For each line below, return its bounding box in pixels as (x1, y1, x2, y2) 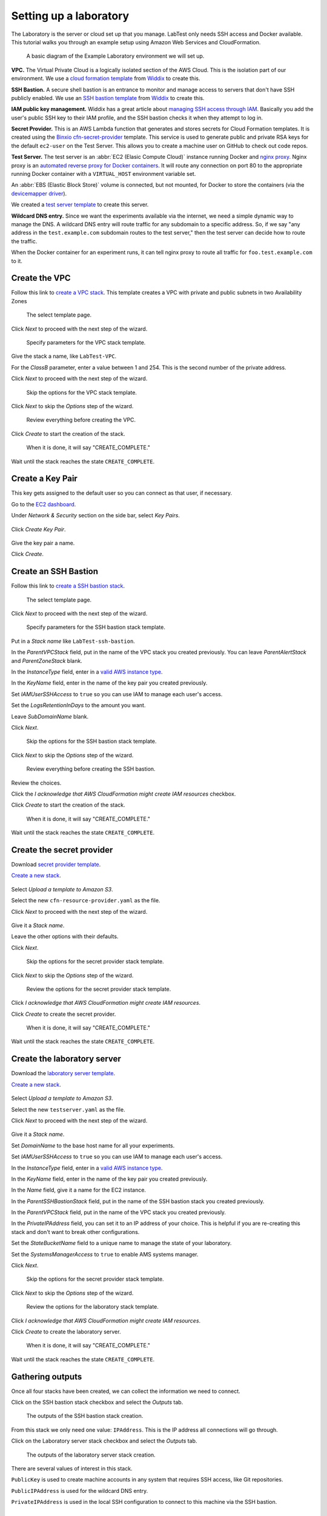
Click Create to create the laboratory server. (11, 1328, 121, 1335)
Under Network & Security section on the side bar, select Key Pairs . (11, 512, 180, 519)
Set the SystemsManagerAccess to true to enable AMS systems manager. (11, 1250, 199, 1258)
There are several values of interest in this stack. (11, 1465, 133, 1472)
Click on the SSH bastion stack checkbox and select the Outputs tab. (11, 1398, 183, 1406)
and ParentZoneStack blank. (11, 657, 83, 664)
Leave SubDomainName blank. (11, 713, 89, 720)
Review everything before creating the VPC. (26, 416, 136, 424)
